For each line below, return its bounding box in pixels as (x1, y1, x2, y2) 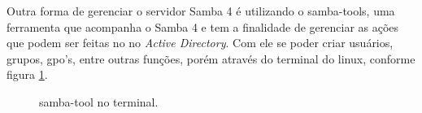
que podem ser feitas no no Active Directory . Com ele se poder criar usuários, (7, 34, 394, 51)
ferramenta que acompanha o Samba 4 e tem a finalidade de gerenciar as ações (7, 18, 399, 35)
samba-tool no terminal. (39, 93, 159, 110)
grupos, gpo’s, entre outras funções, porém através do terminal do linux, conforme (7, 50, 415, 67)
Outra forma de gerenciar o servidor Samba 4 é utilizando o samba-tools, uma (7, 2, 395, 19)
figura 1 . (7, 66, 48, 83)
